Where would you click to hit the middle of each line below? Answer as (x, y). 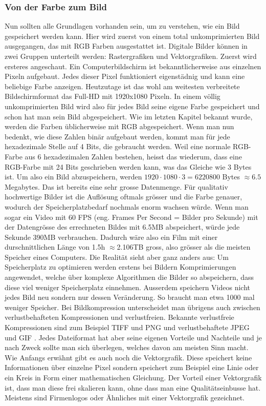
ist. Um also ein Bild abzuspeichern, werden (73, 177)
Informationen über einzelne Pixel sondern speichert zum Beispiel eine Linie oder (132, 367)
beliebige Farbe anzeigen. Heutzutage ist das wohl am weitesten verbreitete (122, 86)
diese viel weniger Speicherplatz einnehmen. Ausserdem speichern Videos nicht (128, 287)
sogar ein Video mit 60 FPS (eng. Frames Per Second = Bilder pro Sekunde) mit (131, 217)
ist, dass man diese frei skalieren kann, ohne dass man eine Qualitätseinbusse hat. (133, 387)
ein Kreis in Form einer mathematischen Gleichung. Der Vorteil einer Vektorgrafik (133, 377)
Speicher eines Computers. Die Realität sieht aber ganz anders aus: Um (117, 257)
